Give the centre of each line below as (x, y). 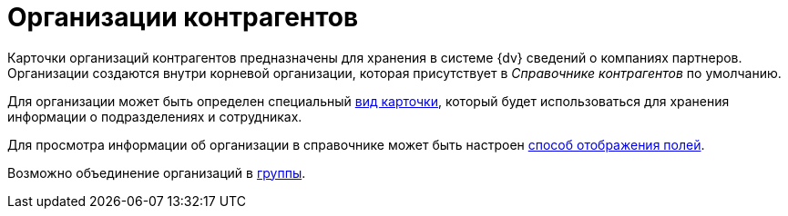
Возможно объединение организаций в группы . (157, 172)
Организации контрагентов (183, 17)
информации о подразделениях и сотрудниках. (155, 116)
